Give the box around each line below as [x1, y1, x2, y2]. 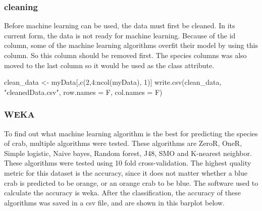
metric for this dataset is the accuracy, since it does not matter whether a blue [4, 167, 247, 178]
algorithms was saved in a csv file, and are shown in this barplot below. [4, 197, 225, 207]
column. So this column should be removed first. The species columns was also [4, 50, 247, 60]
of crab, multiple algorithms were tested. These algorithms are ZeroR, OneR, [4, 138, 242, 148]
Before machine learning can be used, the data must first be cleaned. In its [4, 20, 235, 31]
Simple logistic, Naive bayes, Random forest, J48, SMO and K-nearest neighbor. [4, 147, 252, 158]
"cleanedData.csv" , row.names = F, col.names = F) [4, 86, 163, 97]
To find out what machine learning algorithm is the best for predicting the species [4, 128, 258, 138]
